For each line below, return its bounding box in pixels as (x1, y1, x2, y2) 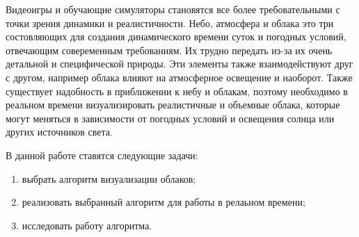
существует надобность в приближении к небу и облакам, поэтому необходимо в (6, 83, 348, 98)
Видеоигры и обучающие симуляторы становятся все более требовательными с (6, 2, 340, 16)
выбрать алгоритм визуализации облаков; (22, 171, 196, 186)
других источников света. (6, 124, 113, 139)
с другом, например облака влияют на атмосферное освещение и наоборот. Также (6, 70, 353, 84)
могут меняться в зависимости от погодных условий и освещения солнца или (6, 111, 335, 125)
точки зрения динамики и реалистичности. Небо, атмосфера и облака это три (6, 15, 334, 30)
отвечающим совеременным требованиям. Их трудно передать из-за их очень (6, 42, 333, 57)
